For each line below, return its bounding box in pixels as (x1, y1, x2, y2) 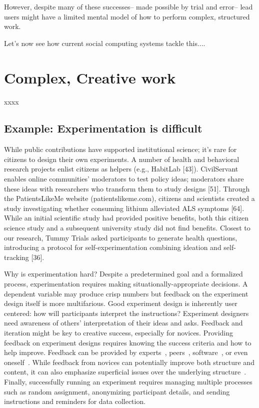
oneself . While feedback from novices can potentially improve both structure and (4, 356, 254, 367)
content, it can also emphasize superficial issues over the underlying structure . (4, 366, 246, 377)
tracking (4, 251, 29, 262)
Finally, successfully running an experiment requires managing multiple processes (4, 376, 252, 386)
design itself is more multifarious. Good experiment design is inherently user (4, 298, 237, 308)
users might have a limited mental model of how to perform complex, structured (4, 11, 250, 21)
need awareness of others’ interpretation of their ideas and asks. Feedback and (4, 317, 243, 328)
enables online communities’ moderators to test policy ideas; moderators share (4, 173, 244, 184)
